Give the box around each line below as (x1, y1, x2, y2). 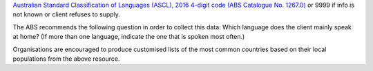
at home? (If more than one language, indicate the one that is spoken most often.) (12, 33, 245, 41)
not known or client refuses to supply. (12, 10, 121, 18)
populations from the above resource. (12, 55, 120, 63)
